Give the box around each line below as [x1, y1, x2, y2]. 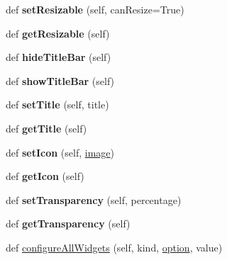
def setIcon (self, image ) [6, 145, 115, 159]
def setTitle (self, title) [6, 97, 109, 112]
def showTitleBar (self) [6, 73, 115, 88]
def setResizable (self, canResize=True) [6, 2, 184, 16]
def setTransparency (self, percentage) [6, 192, 182, 207]
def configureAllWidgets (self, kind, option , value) [6, 239, 223, 254]
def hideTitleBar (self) [6, 50, 111, 64]
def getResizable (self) [6, 26, 110, 40]
